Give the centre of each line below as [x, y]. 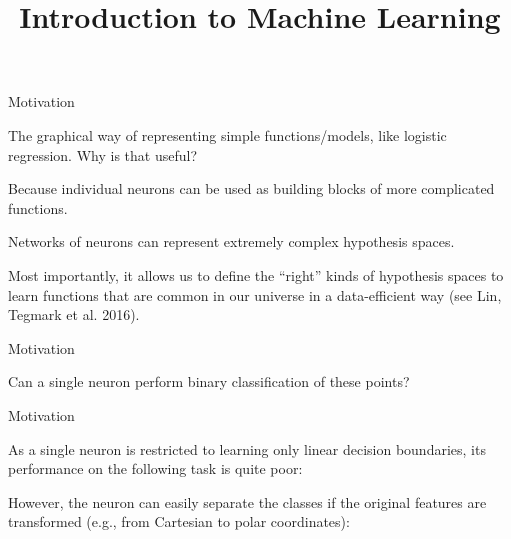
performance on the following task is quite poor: [155, 468]
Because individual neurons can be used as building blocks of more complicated [251, 188]
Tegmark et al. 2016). [74, 314]
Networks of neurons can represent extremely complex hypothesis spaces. [231, 241]
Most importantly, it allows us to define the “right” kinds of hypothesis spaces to [256, 274]
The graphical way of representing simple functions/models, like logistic [227, 134]
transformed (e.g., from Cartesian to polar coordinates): [179, 521]
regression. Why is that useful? [102, 154]
